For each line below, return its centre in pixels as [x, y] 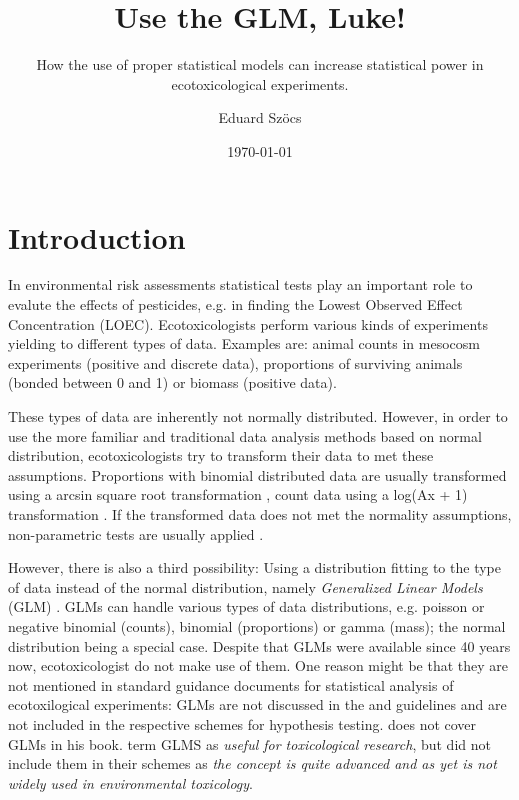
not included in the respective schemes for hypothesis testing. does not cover [242, 723]
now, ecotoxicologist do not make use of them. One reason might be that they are [258, 665]
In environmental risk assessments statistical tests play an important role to [240, 284]
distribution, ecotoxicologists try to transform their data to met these [221, 455]
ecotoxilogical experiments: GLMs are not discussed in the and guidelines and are [257, 704]
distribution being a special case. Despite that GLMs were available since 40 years [259, 645]
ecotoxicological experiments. [260, 83]
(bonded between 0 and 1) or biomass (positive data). [172, 382]
